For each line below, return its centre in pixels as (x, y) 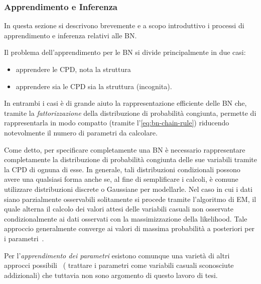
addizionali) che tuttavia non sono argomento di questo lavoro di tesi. (111, 275)
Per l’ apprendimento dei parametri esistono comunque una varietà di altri (117, 255)
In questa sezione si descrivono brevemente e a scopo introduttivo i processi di (124, 25)
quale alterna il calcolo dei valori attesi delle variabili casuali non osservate (119, 209)
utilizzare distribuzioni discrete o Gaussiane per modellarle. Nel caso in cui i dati (128, 189)
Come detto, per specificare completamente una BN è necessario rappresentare (125, 149)
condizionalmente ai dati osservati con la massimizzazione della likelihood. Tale (126, 218)
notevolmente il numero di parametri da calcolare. (81, 132)
